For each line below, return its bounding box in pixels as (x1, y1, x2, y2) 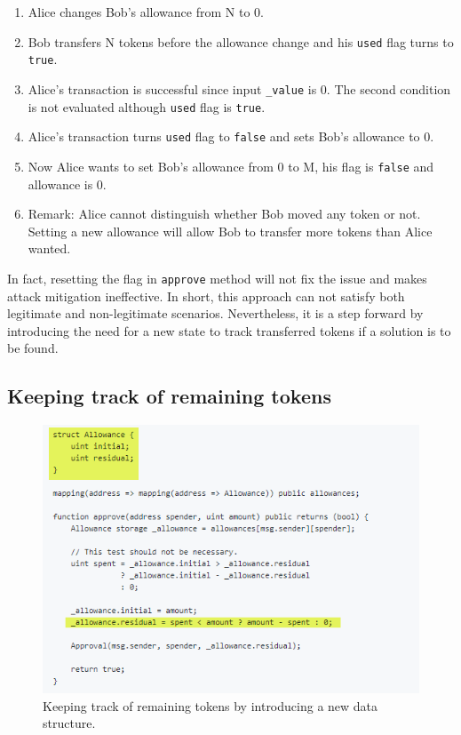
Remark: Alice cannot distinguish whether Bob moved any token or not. (28, 204, 421, 223)
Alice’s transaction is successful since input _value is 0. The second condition (28, 79, 451, 98)
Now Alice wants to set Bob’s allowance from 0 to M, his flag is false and (28, 156, 434, 175)
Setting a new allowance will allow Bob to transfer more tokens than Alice (28, 221, 433, 240)
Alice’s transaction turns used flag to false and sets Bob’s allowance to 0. (28, 127, 434, 146)
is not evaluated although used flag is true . (28, 97, 266, 116)
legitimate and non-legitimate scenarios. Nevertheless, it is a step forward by (7, 304, 424, 323)
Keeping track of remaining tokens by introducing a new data (43, 696, 378, 715)
